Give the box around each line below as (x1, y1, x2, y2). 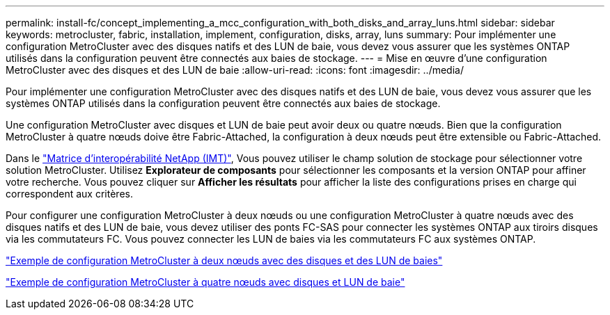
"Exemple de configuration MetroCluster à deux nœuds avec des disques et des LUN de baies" (6, 255, 443, 266)
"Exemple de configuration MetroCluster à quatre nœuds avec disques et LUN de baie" (6, 276, 405, 288)
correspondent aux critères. (6, 188, 133, 200)
